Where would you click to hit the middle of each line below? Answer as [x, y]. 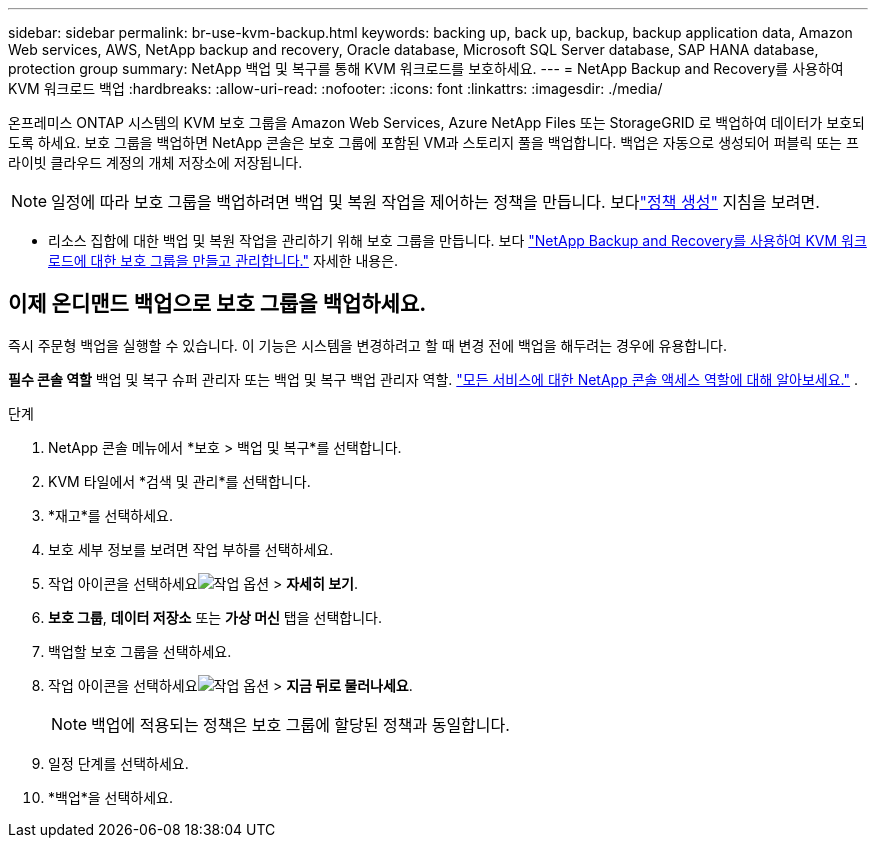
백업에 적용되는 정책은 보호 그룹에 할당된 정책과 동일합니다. [300, 724]
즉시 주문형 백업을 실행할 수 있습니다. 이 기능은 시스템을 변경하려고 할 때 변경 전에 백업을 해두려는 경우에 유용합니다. [368, 345]
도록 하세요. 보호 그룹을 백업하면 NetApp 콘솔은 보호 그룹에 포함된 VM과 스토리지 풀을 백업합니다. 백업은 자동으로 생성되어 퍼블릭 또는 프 [433, 142]
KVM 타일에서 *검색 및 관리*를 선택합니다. [179, 481]
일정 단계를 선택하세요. [118, 763]
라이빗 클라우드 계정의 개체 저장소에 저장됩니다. [155, 162]
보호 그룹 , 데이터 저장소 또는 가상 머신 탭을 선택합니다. [215, 617]
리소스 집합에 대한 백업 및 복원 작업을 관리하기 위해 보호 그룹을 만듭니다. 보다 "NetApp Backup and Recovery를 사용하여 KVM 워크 [457, 240]
